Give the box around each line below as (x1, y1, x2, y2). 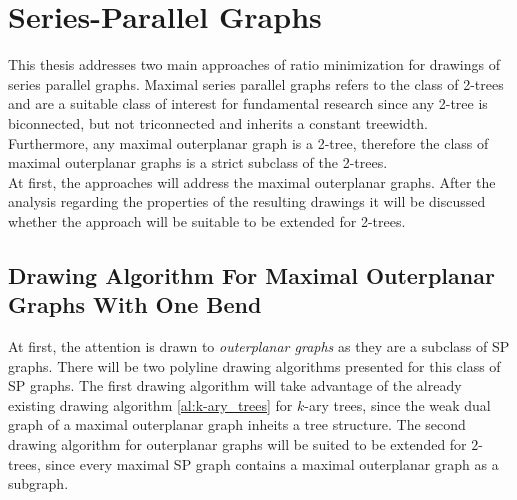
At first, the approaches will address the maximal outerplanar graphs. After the (8, 171, 496, 192)
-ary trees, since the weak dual (304, 394, 491, 415)
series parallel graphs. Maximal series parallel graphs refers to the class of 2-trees (8, 73, 504, 94)
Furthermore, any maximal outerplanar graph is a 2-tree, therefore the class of (8, 132, 489, 153)
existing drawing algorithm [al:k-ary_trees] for (8, 394, 293, 415)
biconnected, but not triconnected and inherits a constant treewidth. (8, 112, 428, 133)
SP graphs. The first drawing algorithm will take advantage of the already (8, 375, 462, 396)
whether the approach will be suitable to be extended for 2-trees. (8, 210, 406, 231)
